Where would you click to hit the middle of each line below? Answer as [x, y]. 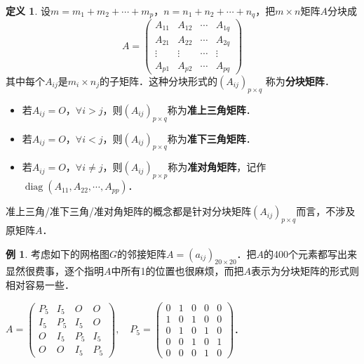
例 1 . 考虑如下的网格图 [58, 253]
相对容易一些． [40, 284]
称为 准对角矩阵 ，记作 [217, 167]
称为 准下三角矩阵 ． [211, 138]
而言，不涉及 [326, 211]
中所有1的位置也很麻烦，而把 [177, 271]
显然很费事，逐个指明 [55, 271]
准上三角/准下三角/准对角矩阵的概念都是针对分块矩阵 [128, 211]
